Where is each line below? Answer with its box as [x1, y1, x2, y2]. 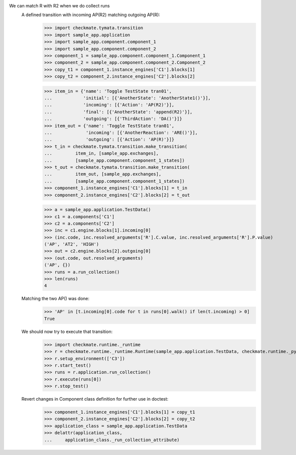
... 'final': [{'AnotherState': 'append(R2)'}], [44, 109, 193, 115]
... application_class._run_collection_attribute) [44, 437, 180, 443]
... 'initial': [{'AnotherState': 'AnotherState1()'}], [44, 95, 211, 101]
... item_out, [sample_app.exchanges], [44, 171, 161, 177]
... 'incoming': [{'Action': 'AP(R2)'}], [44, 102, 175, 108]
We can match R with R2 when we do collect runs [9, 3, 110, 8]
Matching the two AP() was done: [21, 296, 90, 302]
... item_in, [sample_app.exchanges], [44, 151, 159, 156]
